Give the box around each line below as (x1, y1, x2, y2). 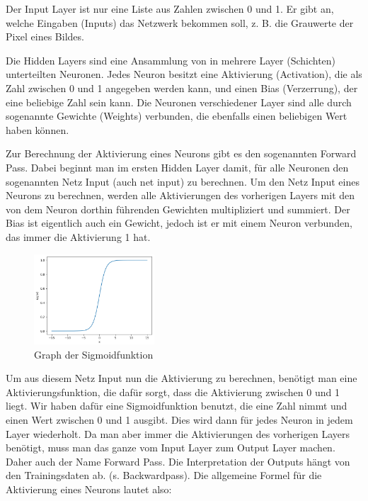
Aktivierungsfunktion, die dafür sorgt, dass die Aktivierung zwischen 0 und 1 (6, 384, 340, 399)
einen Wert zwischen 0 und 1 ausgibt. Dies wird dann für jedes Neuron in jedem (6, 412, 353, 427)
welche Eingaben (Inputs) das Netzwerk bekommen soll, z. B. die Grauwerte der (6, 15, 354, 30)
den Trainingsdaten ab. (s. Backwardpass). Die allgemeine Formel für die (6, 468, 322, 483)
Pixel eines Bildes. (6, 29, 84, 44)
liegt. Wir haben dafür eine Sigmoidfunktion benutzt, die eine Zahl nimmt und (6, 398, 347, 413)
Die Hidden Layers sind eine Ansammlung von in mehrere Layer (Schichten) (6, 52, 336, 67)
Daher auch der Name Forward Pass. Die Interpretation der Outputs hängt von (6, 454, 350, 468)
